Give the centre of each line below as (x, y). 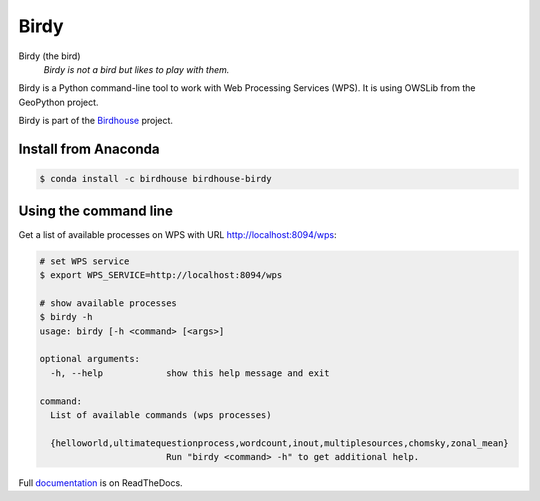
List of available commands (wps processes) (161, 414)
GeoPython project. (58, 102)
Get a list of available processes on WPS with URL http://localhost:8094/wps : (177, 234)
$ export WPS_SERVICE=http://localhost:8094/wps (161, 274)
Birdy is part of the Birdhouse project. (96, 121)
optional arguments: (89, 359)
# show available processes (108, 303)
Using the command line (96, 210)
